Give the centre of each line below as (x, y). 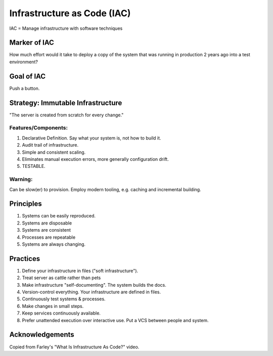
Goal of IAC (28, 76)
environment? (24, 62)
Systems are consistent (46, 230)
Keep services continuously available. (61, 313)
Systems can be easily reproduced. (59, 216)
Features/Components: (39, 128)
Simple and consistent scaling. (54, 152)
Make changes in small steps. (53, 306)
